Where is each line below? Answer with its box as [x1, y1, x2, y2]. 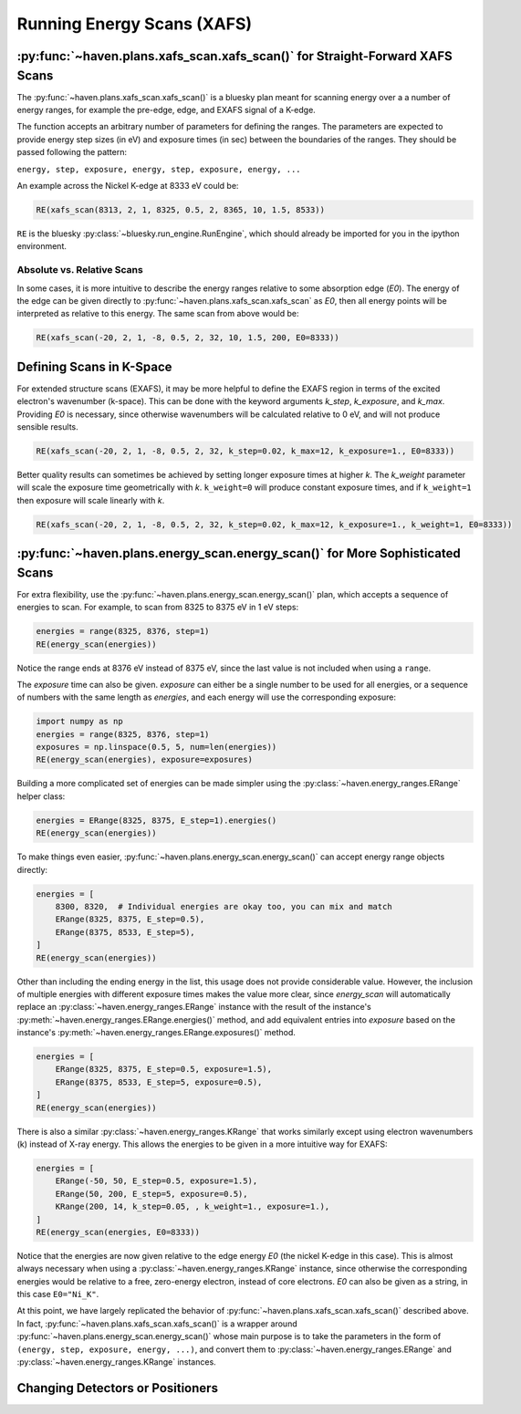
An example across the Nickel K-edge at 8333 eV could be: [16, 181, 239, 191]
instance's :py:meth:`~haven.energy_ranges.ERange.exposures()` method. [16, 1027, 296, 1038]
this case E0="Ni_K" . [16, 1289, 99, 1300]
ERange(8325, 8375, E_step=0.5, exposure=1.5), [55, 1064, 273, 1075]
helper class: [16, 790, 66, 802]
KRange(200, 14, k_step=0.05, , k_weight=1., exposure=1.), [55, 1201, 330, 1212]
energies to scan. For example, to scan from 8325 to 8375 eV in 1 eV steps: [16, 602, 299, 613]
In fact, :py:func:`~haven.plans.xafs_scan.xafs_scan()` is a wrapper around [16, 1318, 297, 1329]
